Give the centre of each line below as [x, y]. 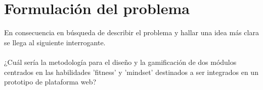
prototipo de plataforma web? [50, 82]
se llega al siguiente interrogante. [55, 42]
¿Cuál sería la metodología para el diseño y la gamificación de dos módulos [120, 62]
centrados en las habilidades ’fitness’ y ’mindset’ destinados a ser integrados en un [131, 72]
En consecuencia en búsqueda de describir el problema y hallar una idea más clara [131, 32]
